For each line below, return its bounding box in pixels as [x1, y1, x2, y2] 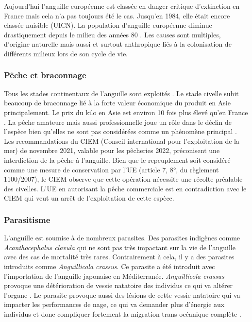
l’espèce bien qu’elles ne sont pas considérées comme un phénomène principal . [4, 126, 237, 136]
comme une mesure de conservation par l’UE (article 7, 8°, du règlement [4, 164, 219, 174]
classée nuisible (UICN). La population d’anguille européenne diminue [4, 20, 212, 30]
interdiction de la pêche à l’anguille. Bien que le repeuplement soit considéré [4, 154, 231, 165]
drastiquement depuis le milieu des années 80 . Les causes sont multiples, [4, 29, 221, 39]
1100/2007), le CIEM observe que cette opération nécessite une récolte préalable [4, 174, 243, 184]
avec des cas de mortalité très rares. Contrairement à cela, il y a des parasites [4, 252, 235, 262]
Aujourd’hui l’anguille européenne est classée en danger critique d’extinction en [4, 1, 240, 11]
